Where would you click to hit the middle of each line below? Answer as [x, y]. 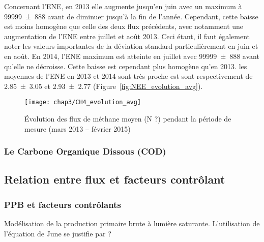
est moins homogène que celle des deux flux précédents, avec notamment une [124, 26]
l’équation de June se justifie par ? [58, 233]
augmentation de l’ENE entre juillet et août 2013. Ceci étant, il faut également [127, 36]
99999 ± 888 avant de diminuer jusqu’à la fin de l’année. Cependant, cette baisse [131, 16]
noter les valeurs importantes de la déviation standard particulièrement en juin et [131, 46]
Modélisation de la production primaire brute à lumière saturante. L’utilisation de [132, 223]
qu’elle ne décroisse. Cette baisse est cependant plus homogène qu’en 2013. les [126, 66]
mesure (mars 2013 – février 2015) [78, 128]
